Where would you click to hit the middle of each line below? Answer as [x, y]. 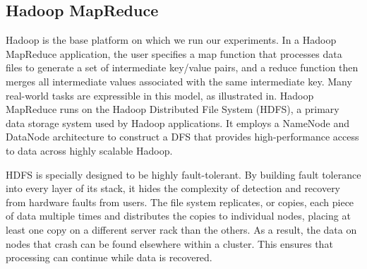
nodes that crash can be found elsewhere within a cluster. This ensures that [169, 243]
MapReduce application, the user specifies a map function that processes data [174, 53]
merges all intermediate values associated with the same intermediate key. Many [179, 81]
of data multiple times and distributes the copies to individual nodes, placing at [178, 216]
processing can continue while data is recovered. [109, 257]
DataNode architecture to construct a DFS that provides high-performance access [182, 137]
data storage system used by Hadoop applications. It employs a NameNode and [178, 122]
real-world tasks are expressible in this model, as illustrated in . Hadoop [160, 95]
